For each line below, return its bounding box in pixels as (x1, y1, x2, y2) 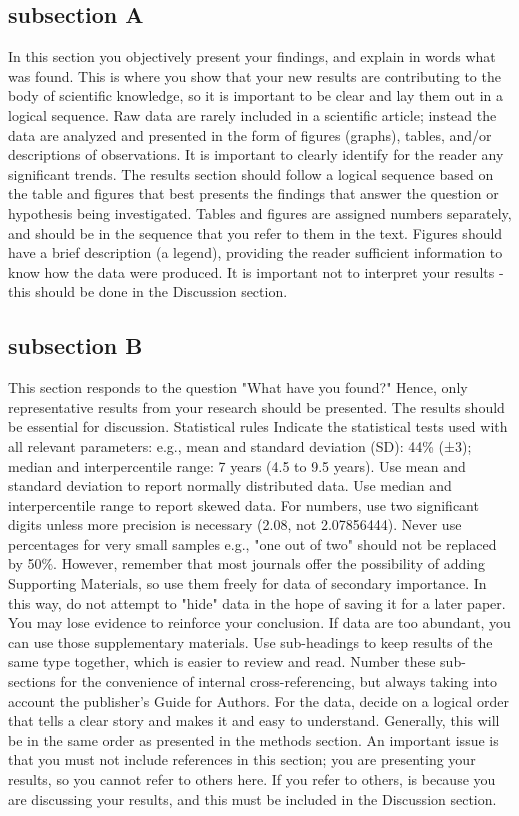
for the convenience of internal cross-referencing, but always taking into (60, 671, 498, 692)
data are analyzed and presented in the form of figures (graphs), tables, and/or (8, 124, 492, 145)
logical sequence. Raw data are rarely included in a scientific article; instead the (8, 104, 497, 125)
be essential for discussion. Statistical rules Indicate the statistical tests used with (8, 416, 508, 437)
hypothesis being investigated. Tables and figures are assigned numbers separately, (8, 202, 512, 223)
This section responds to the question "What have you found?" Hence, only (8, 377, 468, 398)
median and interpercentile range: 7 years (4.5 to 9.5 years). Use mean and (8, 455, 466, 476)
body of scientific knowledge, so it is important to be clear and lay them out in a (8, 85, 503, 106)
